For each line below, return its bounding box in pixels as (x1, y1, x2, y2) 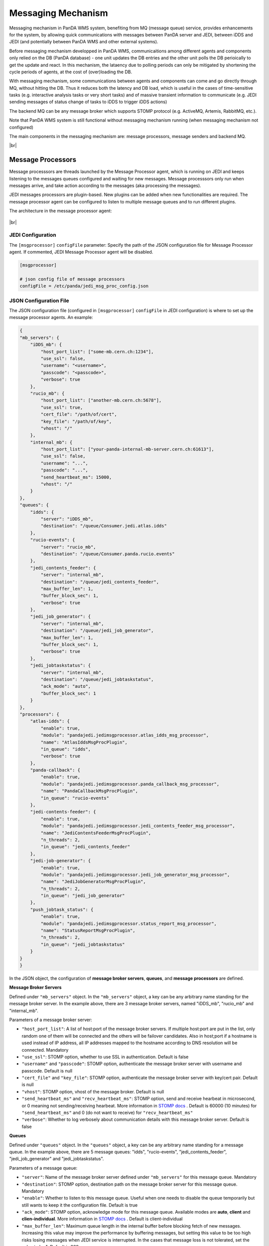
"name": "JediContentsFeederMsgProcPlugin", (40, 830, 151, 836)
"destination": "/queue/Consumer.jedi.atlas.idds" (40, 523, 167, 529)
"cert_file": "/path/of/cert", (40, 412, 117, 417)
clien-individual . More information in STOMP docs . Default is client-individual (21, 1216, 183, 1222)
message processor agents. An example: (9, 314, 93, 320)
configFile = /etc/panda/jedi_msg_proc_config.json (19, 283, 149, 289)
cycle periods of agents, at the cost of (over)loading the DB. (9, 69, 132, 75)
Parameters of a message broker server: (9, 1017, 92, 1023)
